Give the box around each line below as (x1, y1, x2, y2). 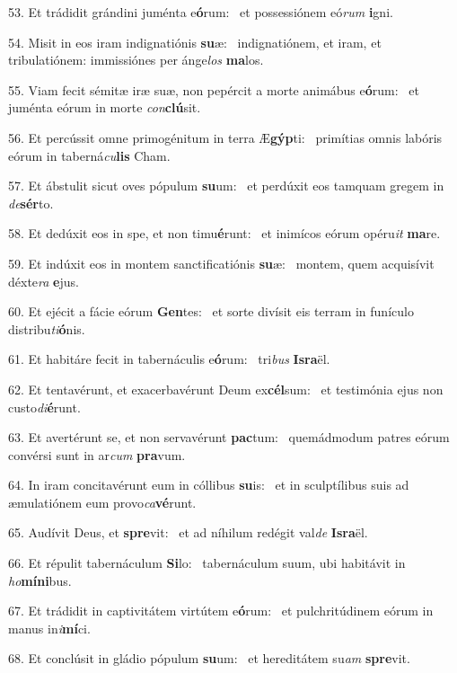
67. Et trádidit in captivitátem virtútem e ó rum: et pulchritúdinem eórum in (8, 601, 434, 620)
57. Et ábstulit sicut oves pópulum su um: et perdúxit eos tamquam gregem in (8, 176, 444, 195)
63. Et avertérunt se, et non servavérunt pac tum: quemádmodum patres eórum (8, 428, 450, 447)
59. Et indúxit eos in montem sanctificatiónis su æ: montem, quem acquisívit (8, 253, 435, 272)
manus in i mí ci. (8, 618, 91, 637)
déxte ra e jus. (8, 271, 79, 290)
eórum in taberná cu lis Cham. (8, 146, 171, 164)
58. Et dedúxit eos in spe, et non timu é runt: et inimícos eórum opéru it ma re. (8, 224, 441, 243)
